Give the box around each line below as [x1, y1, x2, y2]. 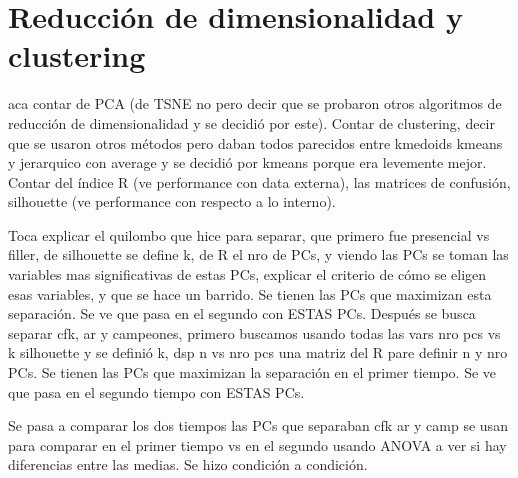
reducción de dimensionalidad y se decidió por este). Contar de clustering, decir [8, 112, 496, 133]
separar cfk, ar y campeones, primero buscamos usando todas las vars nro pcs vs [8, 322, 501, 343]
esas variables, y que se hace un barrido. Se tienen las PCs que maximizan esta [8, 283, 492, 304]
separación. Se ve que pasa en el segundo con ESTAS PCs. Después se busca [8, 303, 476, 324]
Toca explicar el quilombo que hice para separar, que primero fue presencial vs [8, 224, 490, 245]
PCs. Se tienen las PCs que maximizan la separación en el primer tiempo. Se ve [8, 362, 497, 383]
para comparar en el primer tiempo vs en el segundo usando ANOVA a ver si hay [8, 434, 507, 455]
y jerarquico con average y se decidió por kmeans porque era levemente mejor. [8, 152, 487, 173]
